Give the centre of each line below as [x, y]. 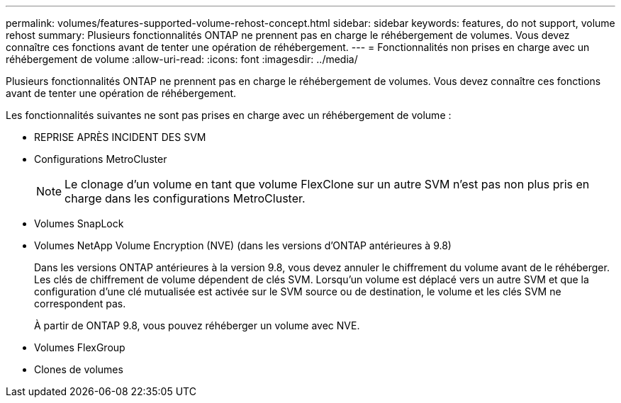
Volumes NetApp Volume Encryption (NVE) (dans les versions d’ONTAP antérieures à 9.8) [243, 245]
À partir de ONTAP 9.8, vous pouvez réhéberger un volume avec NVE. [197, 325]
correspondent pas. [80, 303]
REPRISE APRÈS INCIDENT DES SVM [120, 137]
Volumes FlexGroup [80, 347]
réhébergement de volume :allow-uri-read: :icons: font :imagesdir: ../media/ [182, 59]
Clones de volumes [79, 369]
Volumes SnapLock [79, 223]
